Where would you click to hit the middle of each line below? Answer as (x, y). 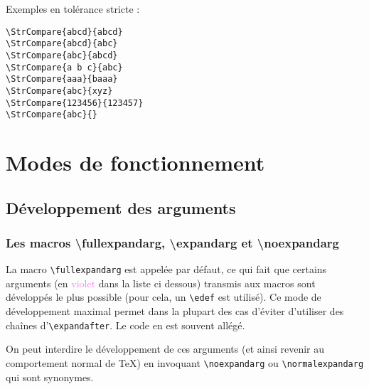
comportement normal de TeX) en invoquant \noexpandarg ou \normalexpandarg (185, 362)
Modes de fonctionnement (135, 162)
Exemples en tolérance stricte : (73, 9)
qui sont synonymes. (50, 377)
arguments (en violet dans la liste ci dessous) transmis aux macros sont (161, 283)
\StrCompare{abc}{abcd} (62, 55)
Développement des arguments (121, 207)
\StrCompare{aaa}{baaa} (62, 79)
